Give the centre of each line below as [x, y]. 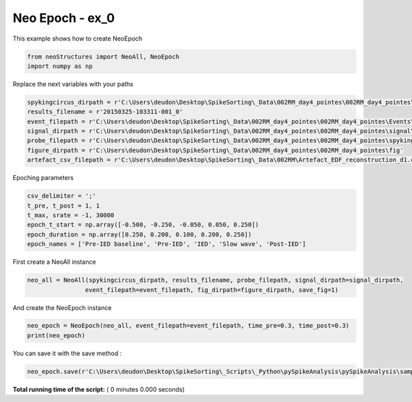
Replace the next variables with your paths [73, 84]
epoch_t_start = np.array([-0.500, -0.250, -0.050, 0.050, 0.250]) [143, 225]
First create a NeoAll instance [54, 262]
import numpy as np [60, 66]
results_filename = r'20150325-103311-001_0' [105, 112]
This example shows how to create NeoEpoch [78, 38]
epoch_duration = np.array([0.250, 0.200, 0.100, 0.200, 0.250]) [139, 234]
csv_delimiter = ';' [61, 196]
